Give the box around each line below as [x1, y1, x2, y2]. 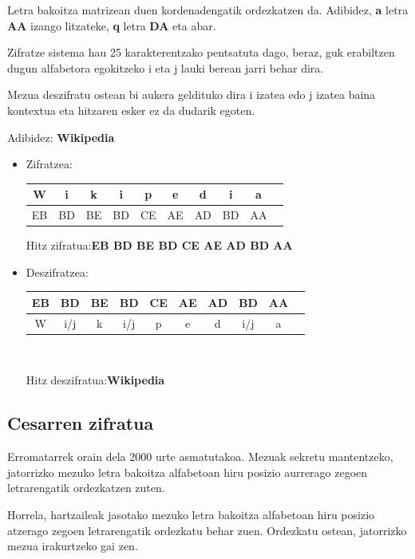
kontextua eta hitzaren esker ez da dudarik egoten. [7, 101, 255, 118]
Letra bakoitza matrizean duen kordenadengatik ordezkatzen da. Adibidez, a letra [7, 2, 409, 18]
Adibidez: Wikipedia [7, 128, 115, 145]
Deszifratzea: [26, 263, 89, 280]
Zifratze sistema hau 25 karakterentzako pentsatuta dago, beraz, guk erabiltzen [7, 44, 395, 61]
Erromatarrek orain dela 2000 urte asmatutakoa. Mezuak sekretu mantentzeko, [7, 448, 393, 465]
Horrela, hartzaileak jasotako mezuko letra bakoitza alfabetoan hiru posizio [7, 506, 375, 522]
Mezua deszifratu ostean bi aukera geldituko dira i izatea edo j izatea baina [7, 86, 376, 103]
